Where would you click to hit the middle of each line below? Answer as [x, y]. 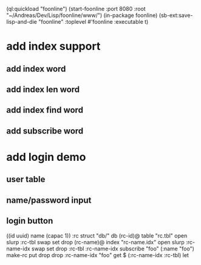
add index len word [43, 89]
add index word [36, 69]
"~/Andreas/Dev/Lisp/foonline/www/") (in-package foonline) [82, 15]
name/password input [49, 200]
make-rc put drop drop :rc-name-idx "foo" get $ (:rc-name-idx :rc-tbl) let [98, 255]
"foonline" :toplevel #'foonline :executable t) [94, 22]
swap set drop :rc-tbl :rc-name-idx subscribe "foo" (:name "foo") [113, 249]
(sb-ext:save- [176, 15]
